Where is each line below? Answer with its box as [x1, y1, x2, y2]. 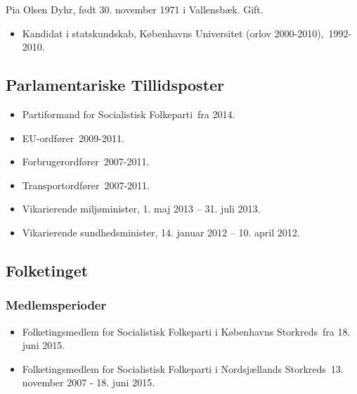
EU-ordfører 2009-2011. [22, 130, 124, 145]
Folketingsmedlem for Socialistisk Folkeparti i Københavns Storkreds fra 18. [22, 324, 351, 338]
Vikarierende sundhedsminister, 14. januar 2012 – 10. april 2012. [22, 224, 300, 239]
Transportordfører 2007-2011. [22, 177, 150, 192]
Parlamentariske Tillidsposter [6, 74, 225, 96]
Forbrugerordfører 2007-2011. [22, 154, 150, 169]
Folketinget [6, 259, 89, 281]
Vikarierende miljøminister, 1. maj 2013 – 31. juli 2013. [22, 201, 261, 216]
